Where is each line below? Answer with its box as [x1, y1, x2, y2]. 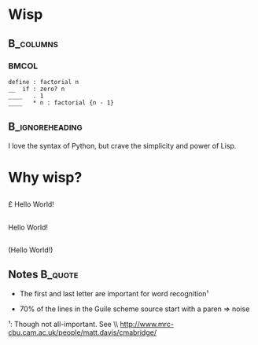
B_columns [8, 37, 59, 50]
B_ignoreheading [8, 120, 83, 134]
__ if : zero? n [8, 85, 65, 93]
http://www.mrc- [120, 319, 175, 328]
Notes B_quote [8, 268, 79, 281]
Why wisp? [8, 168, 83, 186]
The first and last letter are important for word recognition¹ [19, 288, 209, 298]
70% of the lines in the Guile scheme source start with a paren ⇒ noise [19, 304, 250, 314]
